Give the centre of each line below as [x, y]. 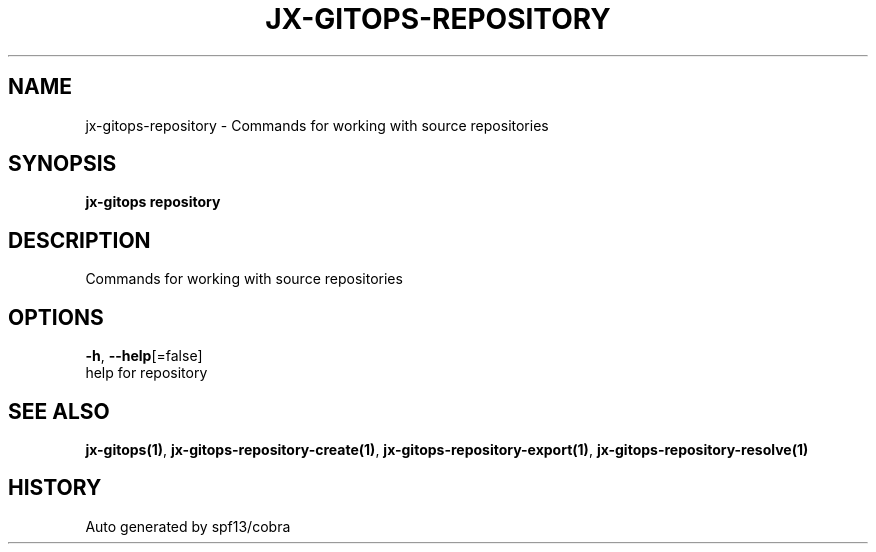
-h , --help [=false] [144, 356]
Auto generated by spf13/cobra [188, 526]
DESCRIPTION [79, 240]
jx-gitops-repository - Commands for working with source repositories [317, 125]
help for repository [146, 373]
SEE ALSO [59, 411]
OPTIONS [56, 317]
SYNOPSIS [62, 164]
